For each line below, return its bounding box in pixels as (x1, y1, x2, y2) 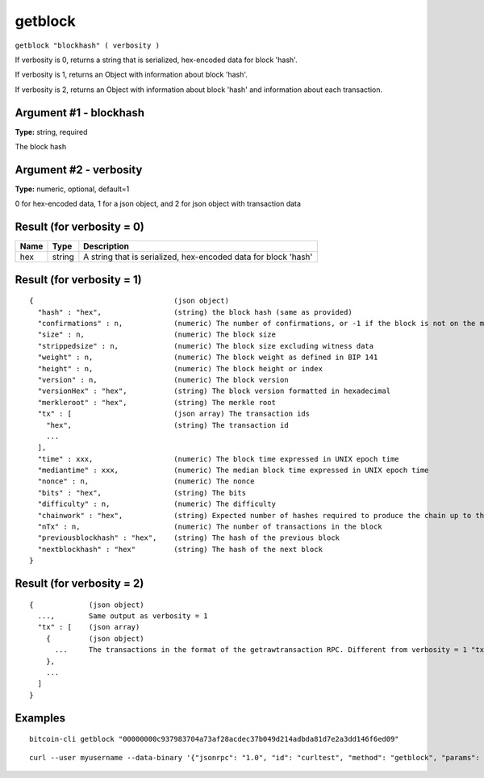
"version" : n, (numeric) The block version (37, 375, 290, 384)
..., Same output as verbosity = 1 (37, 612, 209, 621)
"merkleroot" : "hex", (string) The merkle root (37, 398, 276, 407)
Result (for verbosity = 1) (15, 273, 142, 287)
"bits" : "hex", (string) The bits (37, 488, 246, 497)
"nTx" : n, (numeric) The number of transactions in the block (37, 522, 382, 532)
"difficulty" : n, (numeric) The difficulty (37, 500, 276, 508)
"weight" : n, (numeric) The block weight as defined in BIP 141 (37, 353, 378, 362)
